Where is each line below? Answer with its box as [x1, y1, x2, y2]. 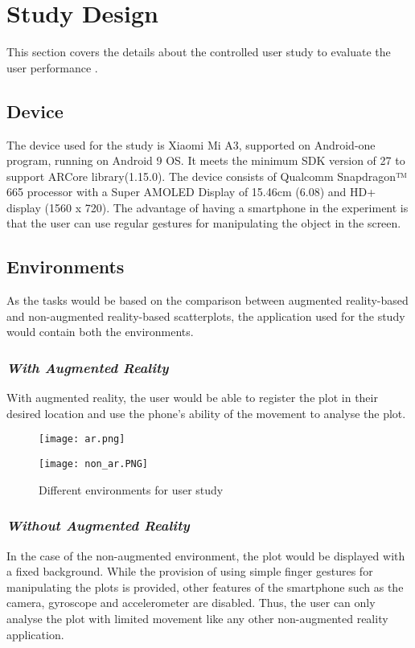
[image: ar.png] [39, 433, 125, 445]
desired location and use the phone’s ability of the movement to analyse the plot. [6, 404, 406, 421]
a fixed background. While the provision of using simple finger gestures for [6, 563, 373, 580]
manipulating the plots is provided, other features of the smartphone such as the [6, 578, 404, 595]
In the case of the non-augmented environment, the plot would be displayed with [6, 547, 405, 564]
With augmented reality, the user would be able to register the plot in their [6, 389, 378, 406]
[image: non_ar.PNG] [39, 458, 149, 470]
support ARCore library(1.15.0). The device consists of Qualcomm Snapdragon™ [6, 167, 407, 184]
